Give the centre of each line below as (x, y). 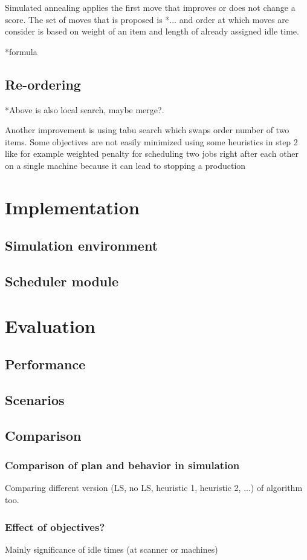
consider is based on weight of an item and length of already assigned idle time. (152, 31)
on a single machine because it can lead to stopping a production (125, 165)
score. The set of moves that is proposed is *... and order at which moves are (147, 19)
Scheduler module (62, 281)
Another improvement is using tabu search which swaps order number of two (147, 130)
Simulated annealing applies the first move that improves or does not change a (150, 7)
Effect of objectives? (55, 526)
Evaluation (50, 325)
